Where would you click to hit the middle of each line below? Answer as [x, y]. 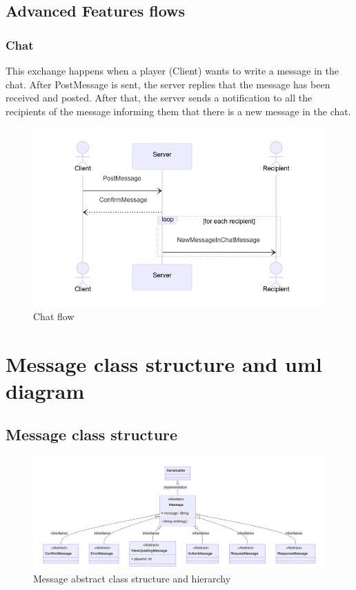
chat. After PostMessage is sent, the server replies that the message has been [168, 84]
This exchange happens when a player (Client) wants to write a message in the [172, 70]
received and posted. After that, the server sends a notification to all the [159, 98]
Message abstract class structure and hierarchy [132, 578]
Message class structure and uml [164, 363]
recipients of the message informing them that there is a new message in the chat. [178, 111]
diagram [45, 390]
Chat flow [54, 316]
